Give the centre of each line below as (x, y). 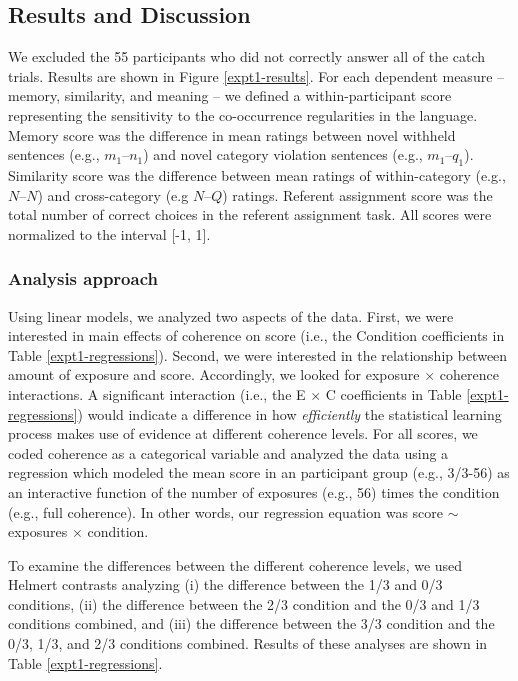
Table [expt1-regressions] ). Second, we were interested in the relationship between (258, 354)
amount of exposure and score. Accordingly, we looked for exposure (214, 374)
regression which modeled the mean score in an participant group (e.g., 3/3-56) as (259, 472)
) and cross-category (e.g (113, 194)
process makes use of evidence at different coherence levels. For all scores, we (243, 433)
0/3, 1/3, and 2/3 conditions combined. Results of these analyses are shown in (248, 643)
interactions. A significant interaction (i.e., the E (157, 393)
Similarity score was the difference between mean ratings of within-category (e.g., (257, 174)
